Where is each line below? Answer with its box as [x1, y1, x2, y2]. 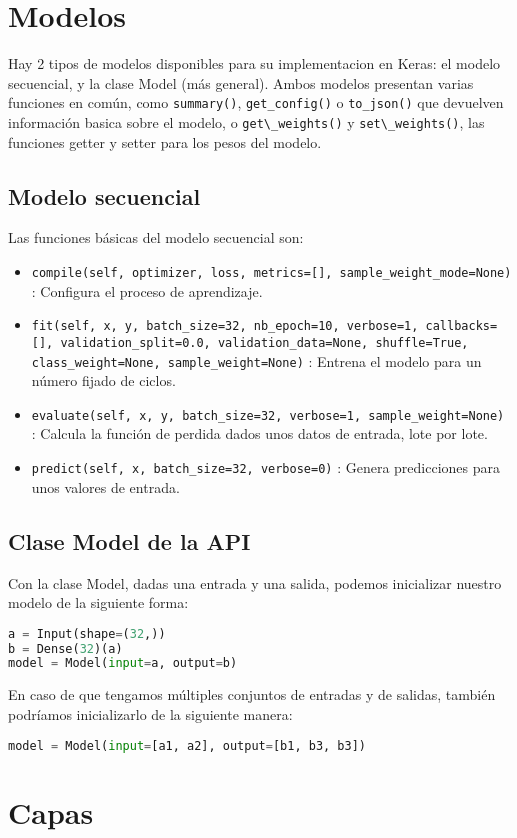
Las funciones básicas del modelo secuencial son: [8, 227, 304, 248]
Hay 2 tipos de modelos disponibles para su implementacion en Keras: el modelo [8, 53, 501, 74]
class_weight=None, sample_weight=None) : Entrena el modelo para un [31, 350, 482, 371]
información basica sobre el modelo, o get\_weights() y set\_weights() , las [8, 111, 485, 132]
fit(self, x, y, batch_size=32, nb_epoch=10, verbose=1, [31, 319, 419, 334]
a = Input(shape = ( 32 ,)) [8, 626, 166, 641]
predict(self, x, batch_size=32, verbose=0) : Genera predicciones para [31, 457, 500, 478]
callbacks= [425, 319, 498, 334]
